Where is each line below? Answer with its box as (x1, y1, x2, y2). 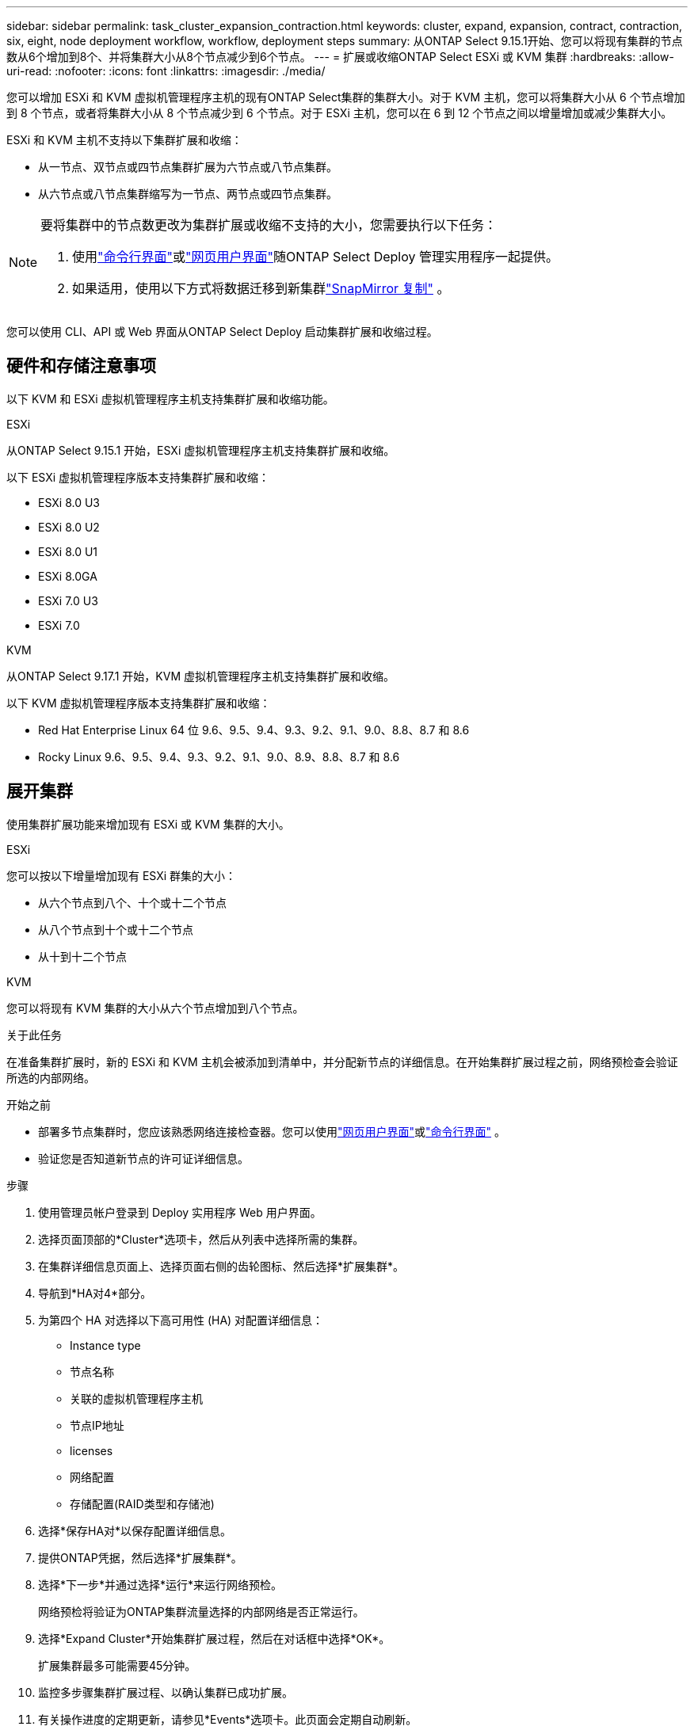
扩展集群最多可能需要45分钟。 (38, 1658, 196, 1672)
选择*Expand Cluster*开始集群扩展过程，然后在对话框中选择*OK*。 (38, 1631, 391, 1645)
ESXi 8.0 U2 (38, 520, 100, 534)
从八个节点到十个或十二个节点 (38, 922, 193, 936)
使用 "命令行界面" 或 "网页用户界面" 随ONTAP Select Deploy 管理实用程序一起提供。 (72, 249, 559, 265)
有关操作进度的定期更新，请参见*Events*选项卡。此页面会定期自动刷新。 (38, 1712, 418, 1726)
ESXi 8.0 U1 (38, 544, 98, 558)
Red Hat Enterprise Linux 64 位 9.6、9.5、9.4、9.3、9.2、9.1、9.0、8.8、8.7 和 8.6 (38, 722, 470, 737)
